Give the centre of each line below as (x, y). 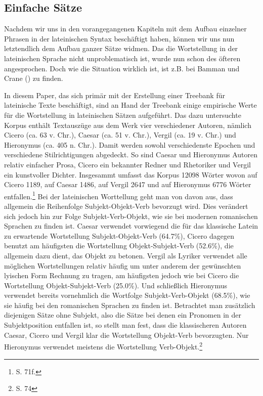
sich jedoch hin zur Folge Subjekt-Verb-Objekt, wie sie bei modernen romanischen (131, 216)
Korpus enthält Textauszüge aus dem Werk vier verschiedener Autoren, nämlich (128, 125)
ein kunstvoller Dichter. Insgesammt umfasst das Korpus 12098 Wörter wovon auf (131, 174)
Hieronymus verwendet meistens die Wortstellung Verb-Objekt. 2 (103, 346)
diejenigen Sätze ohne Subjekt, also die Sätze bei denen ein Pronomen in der (123, 315)
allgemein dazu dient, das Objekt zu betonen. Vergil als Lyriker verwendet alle (126, 255)
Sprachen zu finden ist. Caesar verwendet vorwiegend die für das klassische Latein (131, 226)
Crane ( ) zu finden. (34, 78)
